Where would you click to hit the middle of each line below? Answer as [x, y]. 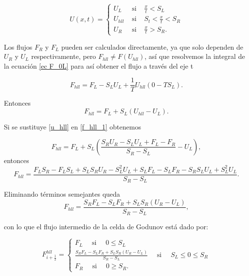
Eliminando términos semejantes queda [62, 194]
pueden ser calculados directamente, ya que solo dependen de [152, 46]
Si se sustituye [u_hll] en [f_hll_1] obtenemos [72, 127]
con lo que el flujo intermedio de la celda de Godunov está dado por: [106, 227]
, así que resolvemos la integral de [195, 56]
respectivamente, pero [64, 56]
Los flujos [18, 46]
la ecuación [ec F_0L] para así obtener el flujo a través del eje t [99, 65]
